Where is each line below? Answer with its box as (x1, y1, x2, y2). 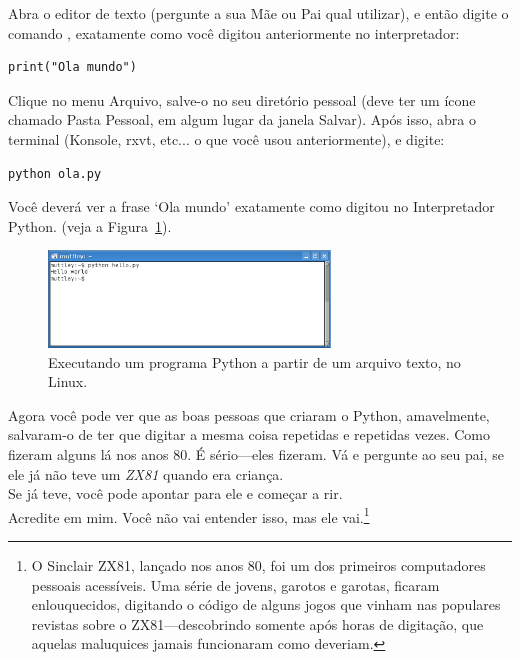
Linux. (48, 371, 88, 392)
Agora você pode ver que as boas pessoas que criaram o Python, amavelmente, (8, 404, 490, 425)
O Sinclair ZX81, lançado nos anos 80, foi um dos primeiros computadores (31, 555, 486, 576)
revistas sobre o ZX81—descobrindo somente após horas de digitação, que (31, 613, 484, 634)
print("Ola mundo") (8, 60, 137, 75)
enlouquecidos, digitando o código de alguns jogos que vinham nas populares (31, 594, 501, 615)
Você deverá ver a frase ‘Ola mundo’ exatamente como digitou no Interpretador (8, 196, 495, 217)
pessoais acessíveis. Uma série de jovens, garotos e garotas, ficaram (31, 574, 440, 595)
